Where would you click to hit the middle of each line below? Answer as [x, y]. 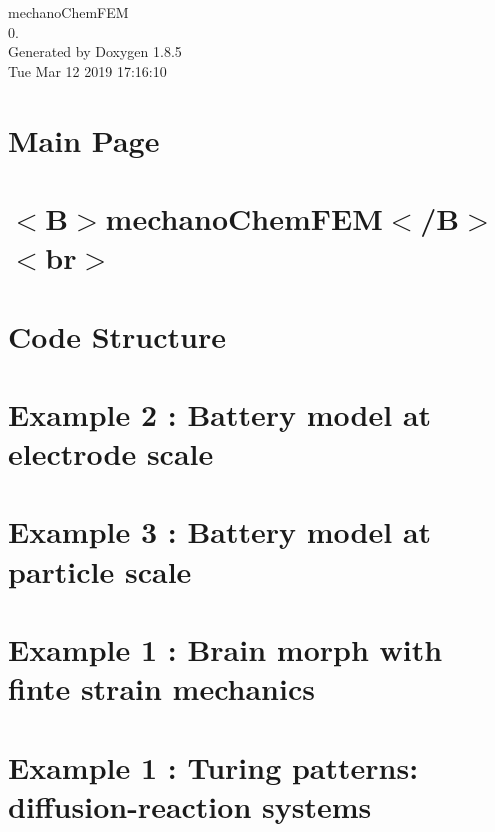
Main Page [84, 139]
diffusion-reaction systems [190, 805]
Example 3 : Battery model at [220, 531]
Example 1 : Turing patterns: [213, 766]
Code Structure [117, 335]
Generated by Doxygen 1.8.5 [95, 51]
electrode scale [111, 453]
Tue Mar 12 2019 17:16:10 [87, 70]
